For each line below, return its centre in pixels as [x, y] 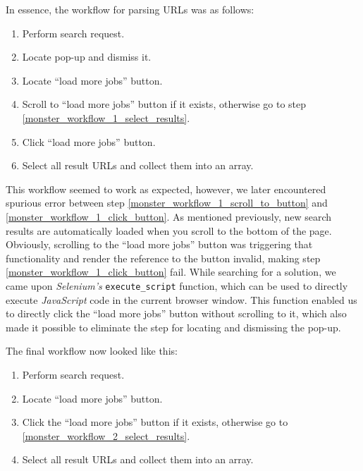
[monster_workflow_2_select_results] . [106, 435]
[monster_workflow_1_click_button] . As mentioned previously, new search [169, 216]
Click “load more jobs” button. [89, 141]
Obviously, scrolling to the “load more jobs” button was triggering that [159, 244]
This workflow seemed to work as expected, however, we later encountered [166, 189]
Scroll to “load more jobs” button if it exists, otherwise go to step [164, 104]
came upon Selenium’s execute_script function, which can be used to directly [177, 285]
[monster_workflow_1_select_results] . [106, 117]
